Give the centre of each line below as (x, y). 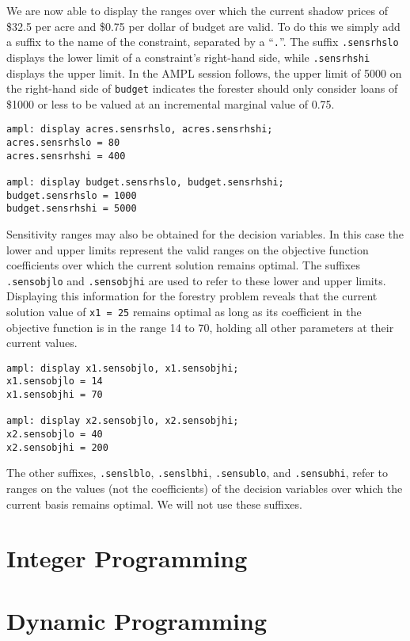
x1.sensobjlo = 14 (55, 382)
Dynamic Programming (137, 620)
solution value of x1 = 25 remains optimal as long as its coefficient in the (184, 311)
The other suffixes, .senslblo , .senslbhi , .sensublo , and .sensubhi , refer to (197, 473)
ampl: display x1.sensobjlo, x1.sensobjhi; (123, 368)
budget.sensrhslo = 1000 (72, 195)
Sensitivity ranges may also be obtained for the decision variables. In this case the (205, 233)
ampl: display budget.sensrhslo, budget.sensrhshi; (145, 182)
